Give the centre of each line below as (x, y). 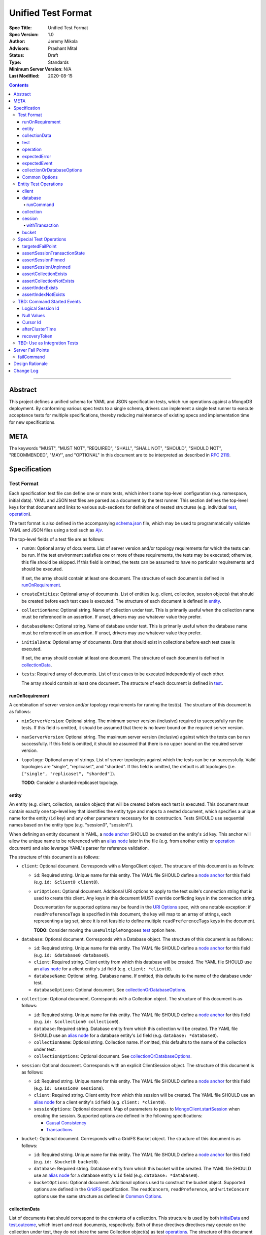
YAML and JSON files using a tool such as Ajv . (56, 530)
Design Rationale (31, 364)
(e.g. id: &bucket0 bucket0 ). (66, 1161)
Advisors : (19, 48)
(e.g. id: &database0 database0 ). (72, 955)
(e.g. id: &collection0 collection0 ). (77, 1022)
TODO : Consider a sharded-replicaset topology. (70, 782)
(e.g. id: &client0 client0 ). (66, 882)
